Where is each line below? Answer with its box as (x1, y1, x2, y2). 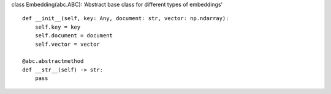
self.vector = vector (34, 40, 101, 48)
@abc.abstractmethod (22, 58, 84, 65)
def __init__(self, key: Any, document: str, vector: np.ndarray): (22, 15, 229, 22)
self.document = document (34, 32, 113, 39)
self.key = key (34, 23, 81, 31)
